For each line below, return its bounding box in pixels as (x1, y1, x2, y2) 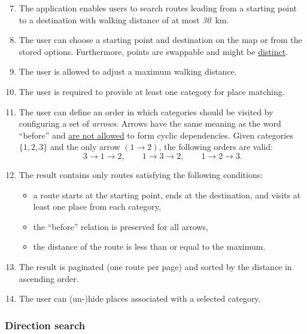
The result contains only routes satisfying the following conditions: (19, 168, 263, 180)
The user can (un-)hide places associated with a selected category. (19, 292, 261, 305)
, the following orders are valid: (159, 140, 273, 153)
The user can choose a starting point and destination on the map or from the (19, 33, 302, 46)
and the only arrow (50, 140, 120, 153)
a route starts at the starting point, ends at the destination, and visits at (33, 188, 301, 201)
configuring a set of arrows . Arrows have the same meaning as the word (19, 117, 281, 130)
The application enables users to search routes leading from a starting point (19, 2, 297, 14)
